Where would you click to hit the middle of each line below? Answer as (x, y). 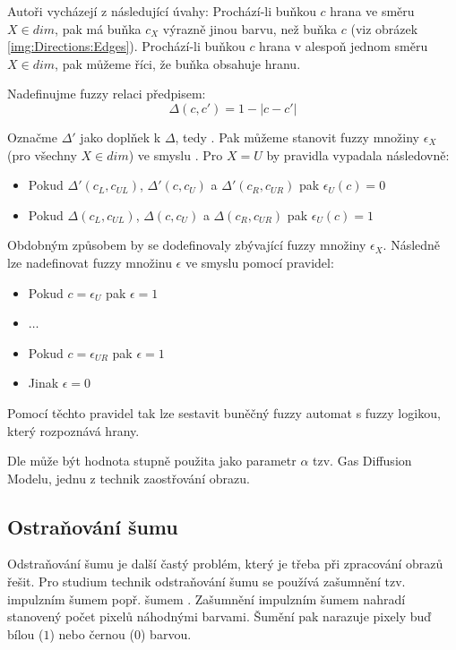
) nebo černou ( (92, 633)
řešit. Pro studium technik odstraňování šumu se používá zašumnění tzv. (206, 582)
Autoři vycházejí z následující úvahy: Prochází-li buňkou (162, 11)
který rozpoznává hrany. (73, 430)
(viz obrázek (384, 28)
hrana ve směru (372, 11)
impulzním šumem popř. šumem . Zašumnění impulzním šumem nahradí (206, 599)
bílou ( (26, 633)
